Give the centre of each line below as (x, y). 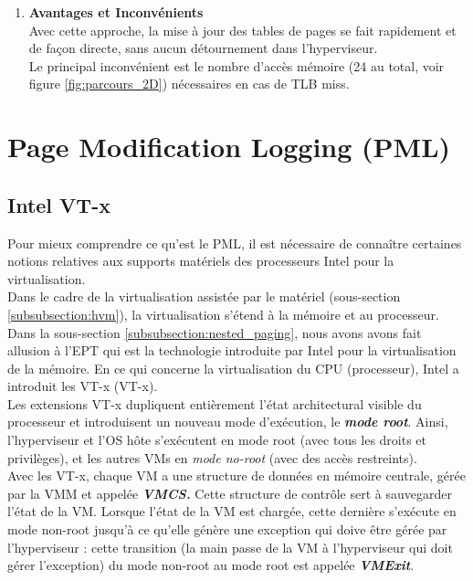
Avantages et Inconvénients (116, 12)
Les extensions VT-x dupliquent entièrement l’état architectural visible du (215, 403)
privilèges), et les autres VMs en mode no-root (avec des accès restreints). (212, 457)
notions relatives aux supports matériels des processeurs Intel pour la (201, 261)
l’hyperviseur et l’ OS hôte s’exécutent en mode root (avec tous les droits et (217, 440)
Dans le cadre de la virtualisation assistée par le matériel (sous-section (204, 296)
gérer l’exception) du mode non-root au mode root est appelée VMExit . (211, 565)
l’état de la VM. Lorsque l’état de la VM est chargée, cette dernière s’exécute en (232, 511)
